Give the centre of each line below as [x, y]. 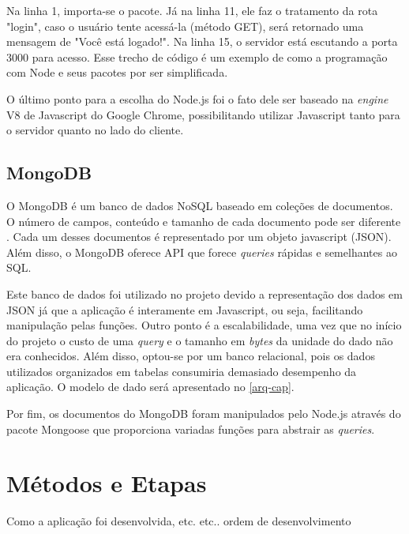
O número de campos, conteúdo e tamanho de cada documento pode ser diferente [204, 221]
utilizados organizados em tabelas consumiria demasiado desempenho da [182, 371]
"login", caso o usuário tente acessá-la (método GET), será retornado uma [185, 26]
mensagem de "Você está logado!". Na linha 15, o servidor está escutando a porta [202, 41]
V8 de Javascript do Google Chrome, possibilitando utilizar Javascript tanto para [203, 114]
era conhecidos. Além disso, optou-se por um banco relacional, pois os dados [191, 356]
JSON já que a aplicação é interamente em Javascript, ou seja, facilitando [185, 309]
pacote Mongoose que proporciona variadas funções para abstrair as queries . [191, 429]
